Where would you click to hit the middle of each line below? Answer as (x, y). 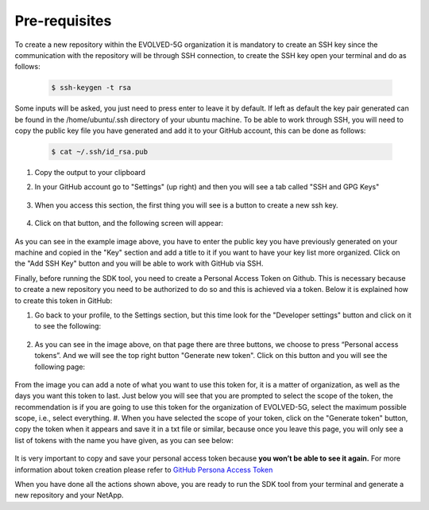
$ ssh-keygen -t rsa (91, 88)
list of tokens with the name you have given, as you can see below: (124, 440)
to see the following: (68, 326)
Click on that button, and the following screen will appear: (129, 224)
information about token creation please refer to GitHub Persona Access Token (144, 469)
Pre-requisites (63, 21)
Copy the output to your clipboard (90, 173)
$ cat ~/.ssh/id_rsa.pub (100, 152)
